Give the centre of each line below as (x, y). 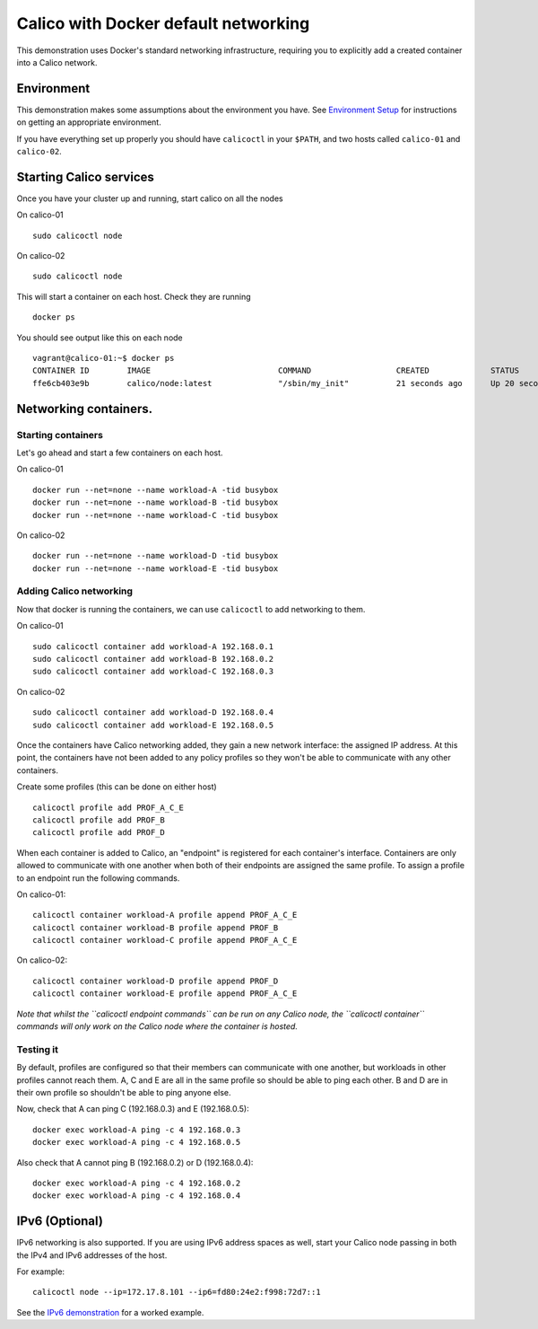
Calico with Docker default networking (163, 23)
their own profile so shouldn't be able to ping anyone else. (124, 1092)
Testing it (37, 1049)
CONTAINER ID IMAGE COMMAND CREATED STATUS (276, 371)
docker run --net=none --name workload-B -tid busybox (156, 502)
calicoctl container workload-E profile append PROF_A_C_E (165, 994)
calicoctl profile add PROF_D (99, 832)
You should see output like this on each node (100, 338)
